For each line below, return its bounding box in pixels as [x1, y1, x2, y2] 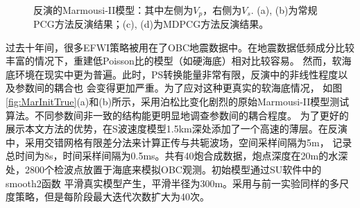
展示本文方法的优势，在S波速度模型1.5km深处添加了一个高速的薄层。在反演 [6, 121, 348, 136]
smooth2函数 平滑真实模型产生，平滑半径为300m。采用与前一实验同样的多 [6, 175, 340, 190]
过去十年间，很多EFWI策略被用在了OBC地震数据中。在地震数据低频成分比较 [6, 40, 355, 54]
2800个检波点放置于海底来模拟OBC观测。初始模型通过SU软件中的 [24, 162, 322, 176]
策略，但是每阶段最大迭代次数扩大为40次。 [15, 189, 209, 204]
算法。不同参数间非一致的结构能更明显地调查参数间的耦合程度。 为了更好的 [6, 107, 349, 122]
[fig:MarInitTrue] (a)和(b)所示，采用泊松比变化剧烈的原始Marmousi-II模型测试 [6, 94, 350, 109]
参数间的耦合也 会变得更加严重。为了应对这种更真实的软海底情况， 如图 [15, 80, 343, 95]
